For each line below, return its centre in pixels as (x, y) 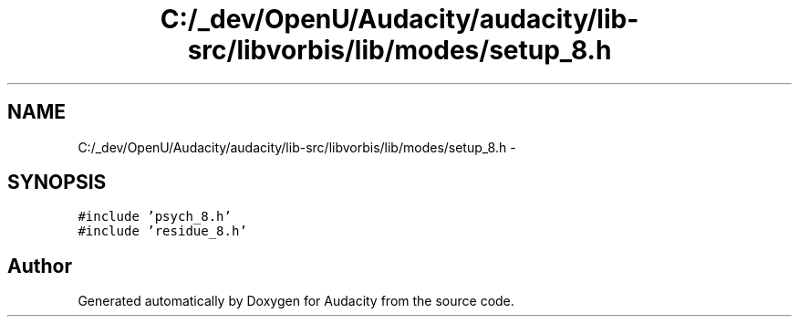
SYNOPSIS (57, 183)
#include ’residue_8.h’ (162, 231)
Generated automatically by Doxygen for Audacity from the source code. (296, 301)
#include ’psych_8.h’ (155, 217)
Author (40, 266)
